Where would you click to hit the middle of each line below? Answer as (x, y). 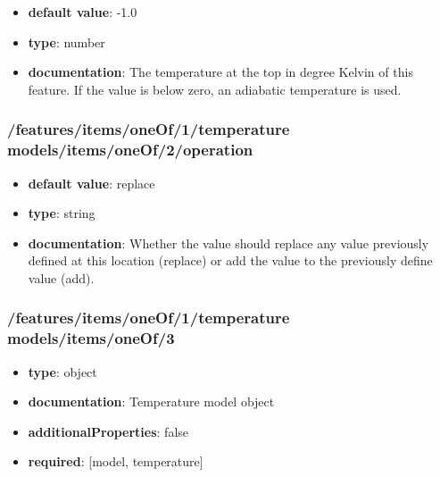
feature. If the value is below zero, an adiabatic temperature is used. (215, 89)
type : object (62, 371)
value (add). (61, 277)
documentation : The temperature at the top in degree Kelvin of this (220, 72)
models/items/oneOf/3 (91, 338)
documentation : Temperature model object (151, 402)
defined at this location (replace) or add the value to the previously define (230, 260)
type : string (62, 213)
